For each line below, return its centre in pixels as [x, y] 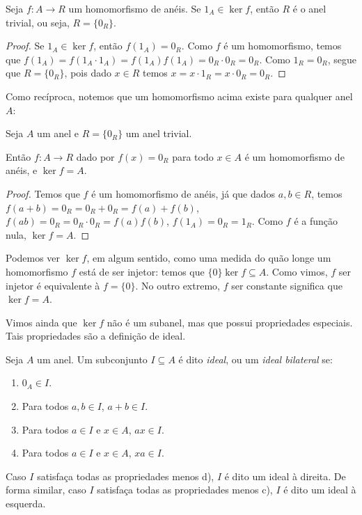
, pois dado [88, 73]
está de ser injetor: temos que [142, 271]
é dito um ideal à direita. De [285, 476]
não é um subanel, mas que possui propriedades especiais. [230, 322]
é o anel [309, 8]
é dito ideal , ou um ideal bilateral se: [255, 359]
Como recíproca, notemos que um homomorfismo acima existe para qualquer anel [179, 96]
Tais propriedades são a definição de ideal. [96, 336]
